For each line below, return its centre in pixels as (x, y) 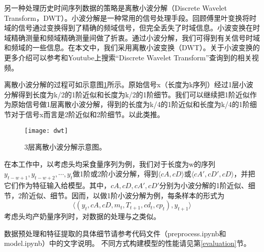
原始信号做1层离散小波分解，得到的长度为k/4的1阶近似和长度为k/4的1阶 (130, 104)
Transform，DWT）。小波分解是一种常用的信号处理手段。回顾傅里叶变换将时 (130, 17)
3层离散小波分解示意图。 (65, 147)
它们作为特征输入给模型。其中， (57, 185)
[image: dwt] (46, 131)
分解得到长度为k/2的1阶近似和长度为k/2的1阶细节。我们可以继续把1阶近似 (127, 94)
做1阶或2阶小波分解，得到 (115, 174)
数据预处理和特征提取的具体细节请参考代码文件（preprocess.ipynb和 (115, 233)
